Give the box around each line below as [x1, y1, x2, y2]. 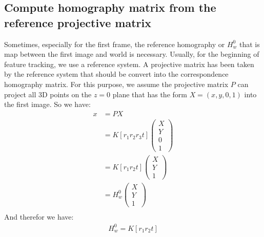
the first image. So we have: [4, 99, 91, 110]
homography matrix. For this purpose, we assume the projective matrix [4, 78, 229, 89]
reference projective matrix [4, 14, 151, 30]
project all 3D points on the [4, 89, 92, 99]
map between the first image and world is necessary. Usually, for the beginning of [4, 49, 259, 59]
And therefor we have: [4, 211, 74, 222]
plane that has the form [112, 89, 187, 99]
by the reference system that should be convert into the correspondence [4, 69, 229, 79]
